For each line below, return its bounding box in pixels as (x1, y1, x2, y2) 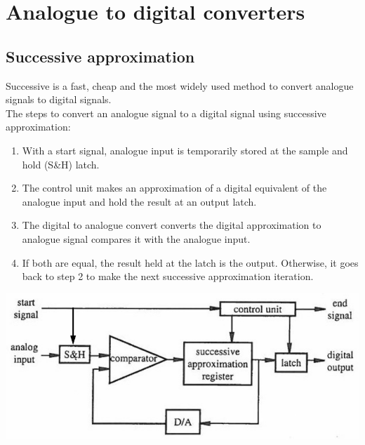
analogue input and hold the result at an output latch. (22, 194, 257, 208)
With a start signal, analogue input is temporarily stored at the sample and (22, 142, 348, 157)
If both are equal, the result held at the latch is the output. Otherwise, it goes (22, 255, 359, 270)
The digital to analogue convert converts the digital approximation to (22, 218, 321, 232)
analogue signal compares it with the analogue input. (22, 231, 251, 246)
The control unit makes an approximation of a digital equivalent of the (22, 180, 327, 195)
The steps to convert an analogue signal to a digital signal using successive (6, 105, 326, 120)
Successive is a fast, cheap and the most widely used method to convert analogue (6, 78, 354, 93)
